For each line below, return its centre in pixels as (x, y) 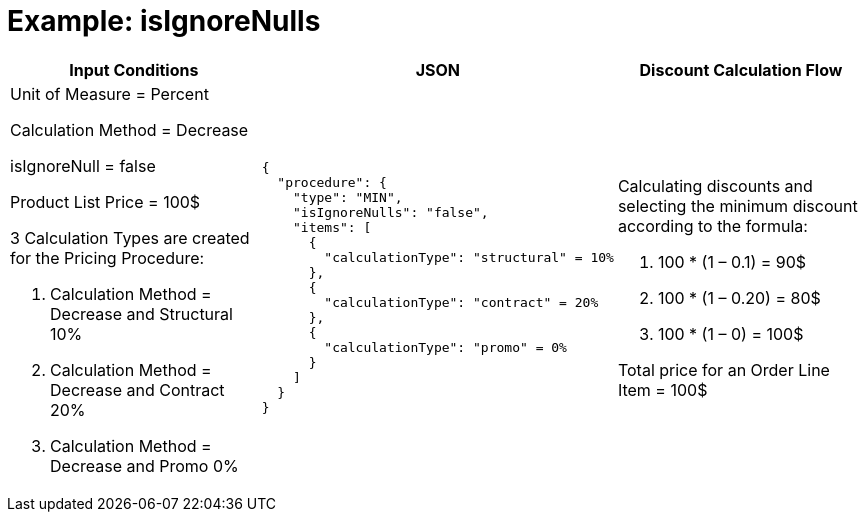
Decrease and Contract (137, 389)
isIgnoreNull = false (83, 165)
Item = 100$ (662, 389)
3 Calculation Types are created (130, 237)
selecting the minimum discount (737, 205)
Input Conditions (134, 69)
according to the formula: (712, 225)
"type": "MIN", (348, 198)
